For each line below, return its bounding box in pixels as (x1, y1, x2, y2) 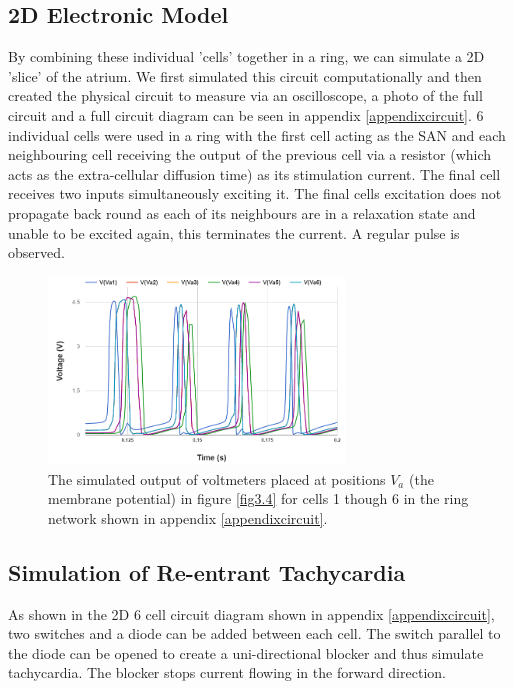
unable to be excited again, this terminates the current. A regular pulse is (8, 222, 460, 243)
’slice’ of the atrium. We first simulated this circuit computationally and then (8, 65, 482, 86)
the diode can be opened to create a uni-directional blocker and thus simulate (8, 642, 484, 663)
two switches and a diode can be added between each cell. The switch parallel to (8, 623, 501, 644)
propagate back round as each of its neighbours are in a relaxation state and (8, 202, 476, 223)
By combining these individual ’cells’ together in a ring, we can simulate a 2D (8, 46, 485, 67)
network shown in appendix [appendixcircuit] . (48, 507, 328, 528)
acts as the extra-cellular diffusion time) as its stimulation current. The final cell (8, 163, 501, 184)
